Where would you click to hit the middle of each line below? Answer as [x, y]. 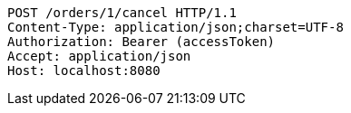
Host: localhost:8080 [84, 71]
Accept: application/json [99, 56]
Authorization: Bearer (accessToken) [141, 42]
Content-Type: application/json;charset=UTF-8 [175, 27]
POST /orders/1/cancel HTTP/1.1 [122, 13]
